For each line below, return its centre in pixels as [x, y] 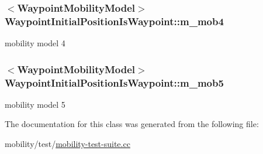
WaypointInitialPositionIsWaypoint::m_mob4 [114, 21]
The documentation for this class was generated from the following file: [132, 124]
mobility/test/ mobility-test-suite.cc [68, 144]
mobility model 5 [35, 104]
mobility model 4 [35, 43]
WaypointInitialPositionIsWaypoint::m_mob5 [114, 82]
